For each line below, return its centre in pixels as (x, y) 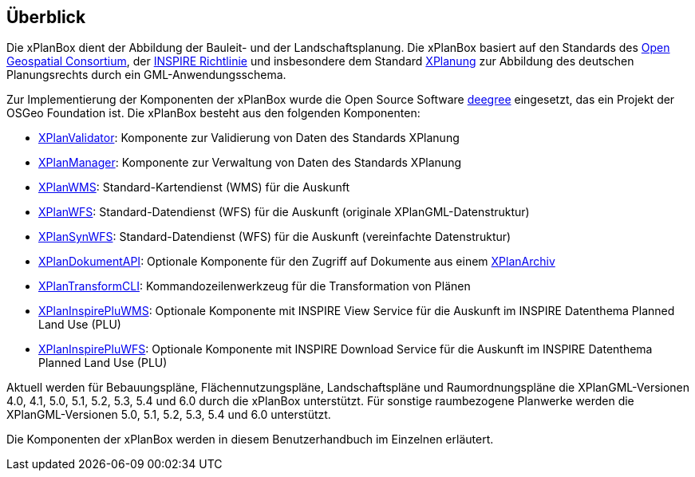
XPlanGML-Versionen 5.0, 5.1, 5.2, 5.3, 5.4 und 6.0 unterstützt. (169, 415)
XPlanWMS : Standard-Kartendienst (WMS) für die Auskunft (194, 187)
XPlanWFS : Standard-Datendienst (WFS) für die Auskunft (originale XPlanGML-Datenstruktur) (284, 212)
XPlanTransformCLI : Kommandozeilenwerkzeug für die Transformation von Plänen (255, 286)
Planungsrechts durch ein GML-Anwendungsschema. (146, 75)
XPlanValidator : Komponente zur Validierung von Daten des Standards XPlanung (249, 138)
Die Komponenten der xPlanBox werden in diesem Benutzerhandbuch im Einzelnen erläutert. (250, 440)
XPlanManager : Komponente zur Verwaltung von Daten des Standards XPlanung (250, 163)
